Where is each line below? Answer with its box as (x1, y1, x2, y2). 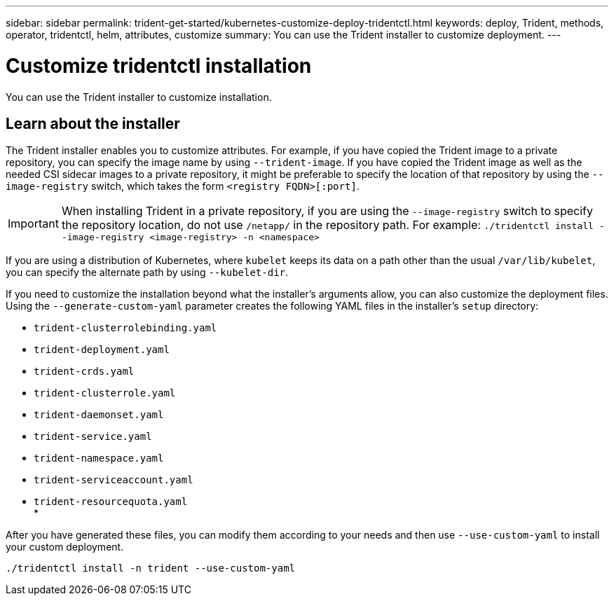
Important (8, 216, 59, 230)
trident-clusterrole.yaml (34, 387, 176, 399)
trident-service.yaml (34, 431, 152, 443)
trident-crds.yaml (34, 366, 135, 378)
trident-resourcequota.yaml (34, 496, 188, 508)
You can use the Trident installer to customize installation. (6, 90, 272, 103)
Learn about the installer (6, 114, 180, 132)
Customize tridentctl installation (6, 53, 312, 78)
